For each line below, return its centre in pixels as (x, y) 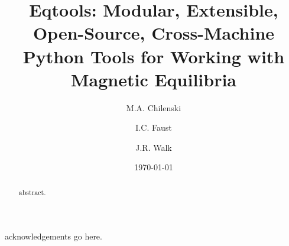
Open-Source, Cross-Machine (154, 33)
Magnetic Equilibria (154, 79)
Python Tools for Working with (154, 56)
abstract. (32, 192)
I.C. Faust (154, 127)
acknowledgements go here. (53, 236)
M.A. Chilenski (154, 107)
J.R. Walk (154, 147)
